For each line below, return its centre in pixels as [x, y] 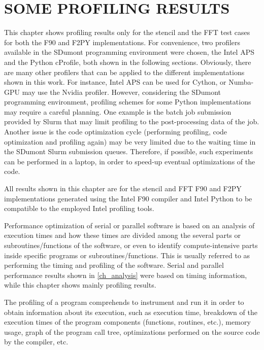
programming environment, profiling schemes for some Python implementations [128, 102]
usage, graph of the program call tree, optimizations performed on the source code [132, 331]
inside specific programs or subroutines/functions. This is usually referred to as [127, 255]
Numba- [241, 82]
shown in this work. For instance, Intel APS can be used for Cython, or [115, 82]
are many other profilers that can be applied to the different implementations [124, 72]
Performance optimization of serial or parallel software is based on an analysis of [129, 225]
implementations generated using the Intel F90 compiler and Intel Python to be [128, 198]
